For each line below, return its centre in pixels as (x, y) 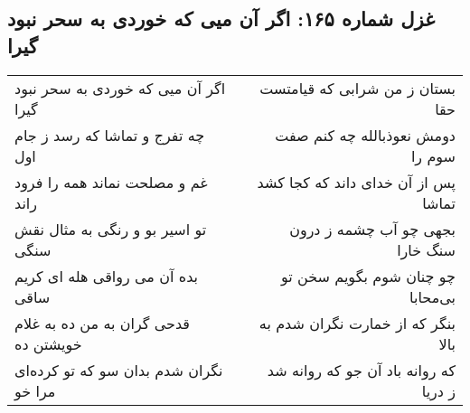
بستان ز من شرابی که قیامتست (357, 88)
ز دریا (438, 390)
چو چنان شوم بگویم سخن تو (368, 276)
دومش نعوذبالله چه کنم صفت (365, 135)
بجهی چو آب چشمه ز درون (372, 229)
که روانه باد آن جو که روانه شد (361, 370)
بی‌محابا (432, 296)
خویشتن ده (48, 343)
